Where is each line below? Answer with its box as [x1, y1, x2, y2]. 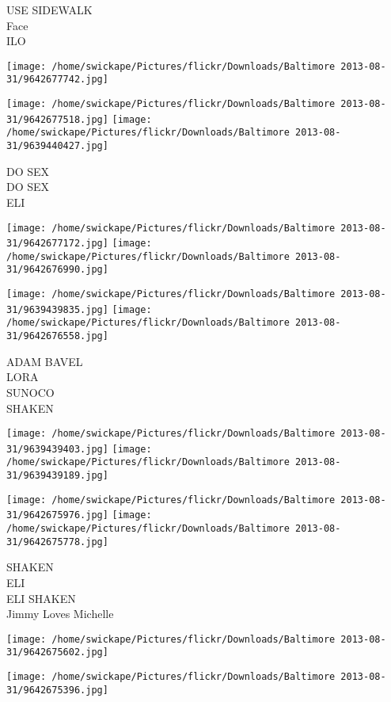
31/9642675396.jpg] [6, 684, 108, 696]
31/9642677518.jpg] [6, 113, 108, 125]
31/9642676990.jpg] [6, 264, 108, 276]
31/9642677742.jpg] [6, 74, 108, 86]
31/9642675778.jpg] [6, 536, 108, 547]
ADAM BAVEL [6, 353, 83, 369]
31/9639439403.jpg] [6, 443, 108, 455]
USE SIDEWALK [6, 2, 93, 17]
